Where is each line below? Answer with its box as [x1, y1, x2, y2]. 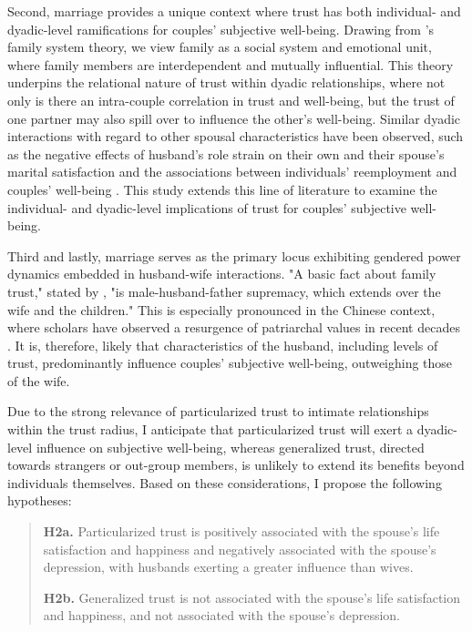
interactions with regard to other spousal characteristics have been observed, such [7, 127, 464, 146]
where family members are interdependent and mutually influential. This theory [7, 55, 454, 74]
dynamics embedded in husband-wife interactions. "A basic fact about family [7, 264, 436, 283]
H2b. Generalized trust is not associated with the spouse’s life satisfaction [43, 587, 461, 607]
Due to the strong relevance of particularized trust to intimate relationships [7, 402, 429, 421]
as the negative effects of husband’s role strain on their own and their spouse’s [7, 144, 445, 163]
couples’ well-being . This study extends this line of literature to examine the [7, 179, 437, 199]
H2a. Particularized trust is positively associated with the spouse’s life [43, 522, 440, 541]
